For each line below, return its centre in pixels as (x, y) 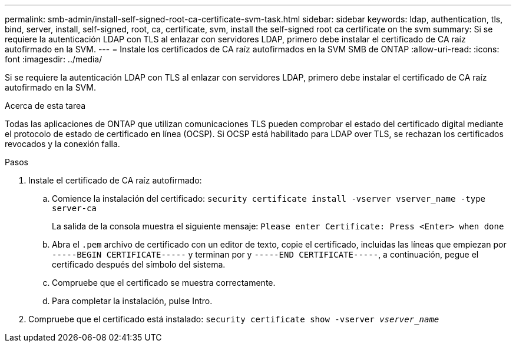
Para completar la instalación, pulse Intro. (132, 301)
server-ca (74, 208)
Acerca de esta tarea (45, 106)
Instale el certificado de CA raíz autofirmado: (115, 180)
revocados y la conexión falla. (62, 144)
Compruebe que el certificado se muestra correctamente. (164, 283)
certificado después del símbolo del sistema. (139, 264)
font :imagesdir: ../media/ (54, 59)
